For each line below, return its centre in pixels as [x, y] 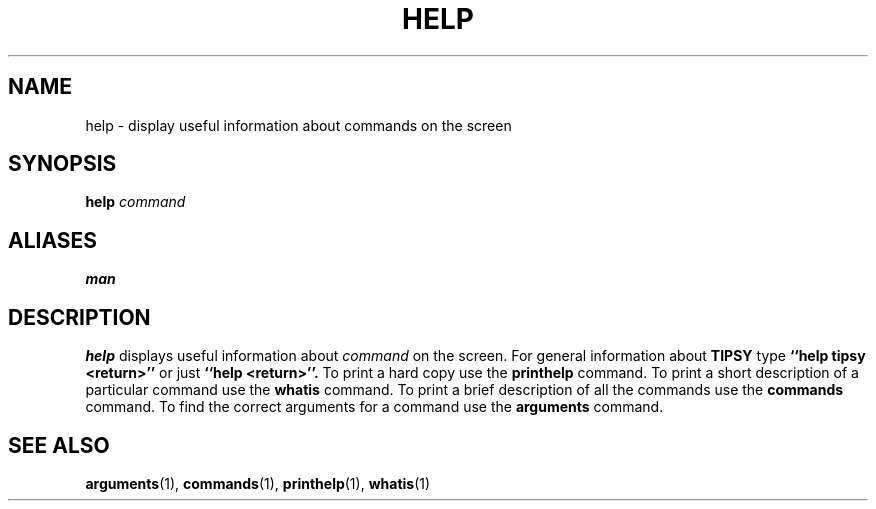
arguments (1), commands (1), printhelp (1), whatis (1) [258, 483]
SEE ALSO [59, 445]
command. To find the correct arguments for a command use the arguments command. [374, 407]
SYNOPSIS [62, 164]
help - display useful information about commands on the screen [298, 125]
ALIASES [53, 240]
